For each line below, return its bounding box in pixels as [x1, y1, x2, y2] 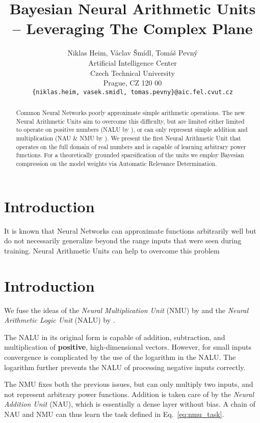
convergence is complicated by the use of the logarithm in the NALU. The [4, 351, 236, 362]
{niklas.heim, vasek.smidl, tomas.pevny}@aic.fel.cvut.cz [32, 88, 233, 96]
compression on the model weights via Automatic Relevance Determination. [16, 159, 217, 168]
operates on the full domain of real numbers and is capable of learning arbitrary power [16, 142, 246, 151]
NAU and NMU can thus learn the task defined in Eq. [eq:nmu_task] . [4, 408, 224, 419]
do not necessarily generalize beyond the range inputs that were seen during [4, 235, 242, 246]
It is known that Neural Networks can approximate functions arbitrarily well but [4, 225, 256, 236]
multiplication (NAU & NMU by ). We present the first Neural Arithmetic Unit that [16, 134, 241, 143]
